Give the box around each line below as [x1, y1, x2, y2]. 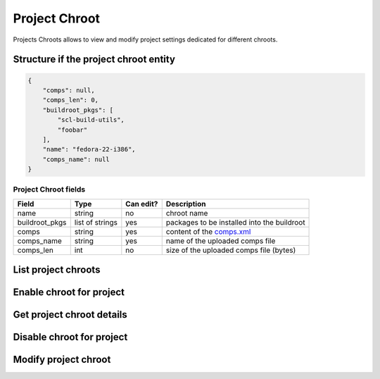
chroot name [165, 208, 208, 218]
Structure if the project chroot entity [13, 54, 176, 66]
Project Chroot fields [13, 185, 86, 194]
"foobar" [57, 125, 88, 134]
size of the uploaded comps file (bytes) [165, 245, 296, 255]
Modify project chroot [13, 354, 111, 366]
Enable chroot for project [13, 286, 125, 299]
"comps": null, [42, 86, 95, 94]
